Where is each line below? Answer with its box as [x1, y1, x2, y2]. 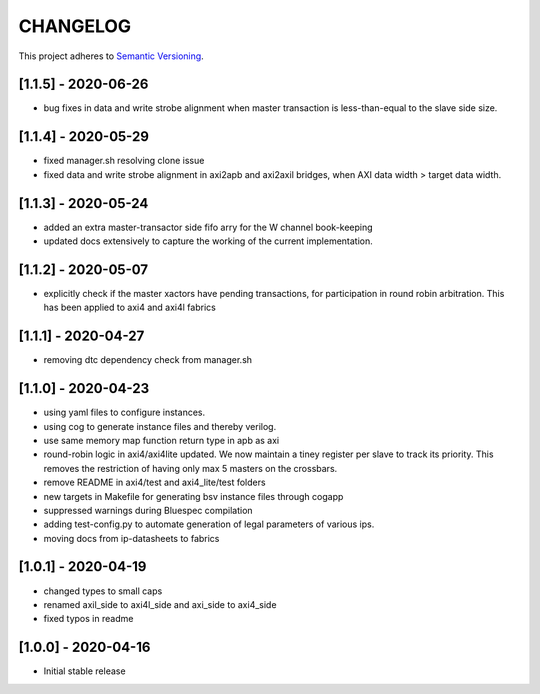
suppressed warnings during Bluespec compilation [43, 504, 254, 516]
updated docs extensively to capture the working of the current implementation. [43, 235, 374, 247]
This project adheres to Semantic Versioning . [18, 50, 204, 62]
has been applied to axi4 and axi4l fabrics [43, 301, 217, 314]
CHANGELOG [18, 15, 132, 37]
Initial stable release [43, 665, 126, 677]
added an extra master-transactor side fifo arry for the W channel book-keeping [43, 221, 374, 233]
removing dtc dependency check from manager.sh [43, 354, 253, 366]
